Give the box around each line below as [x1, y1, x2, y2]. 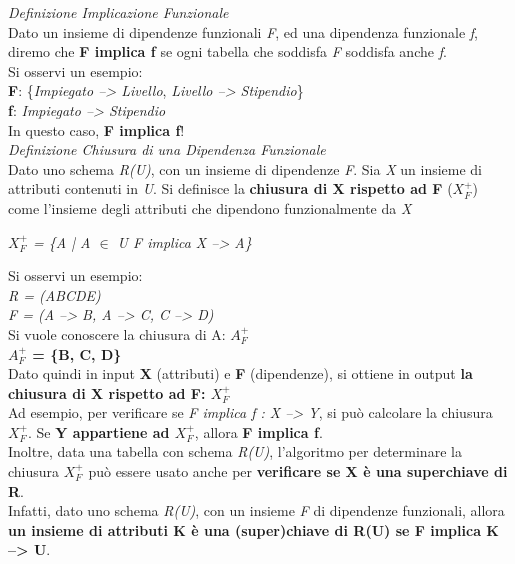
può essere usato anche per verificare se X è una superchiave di [88, 461, 508, 482]
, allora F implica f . [194, 421, 323, 442]
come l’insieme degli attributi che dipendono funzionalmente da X [8, 197, 412, 218]
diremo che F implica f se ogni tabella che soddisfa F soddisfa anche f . [8, 41, 447, 62]
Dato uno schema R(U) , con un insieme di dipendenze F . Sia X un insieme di [8, 158, 483, 179]
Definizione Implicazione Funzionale [8, 2, 229, 22]
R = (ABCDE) [8, 284, 101, 305]
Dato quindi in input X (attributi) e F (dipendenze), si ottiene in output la [8, 363, 473, 384]
